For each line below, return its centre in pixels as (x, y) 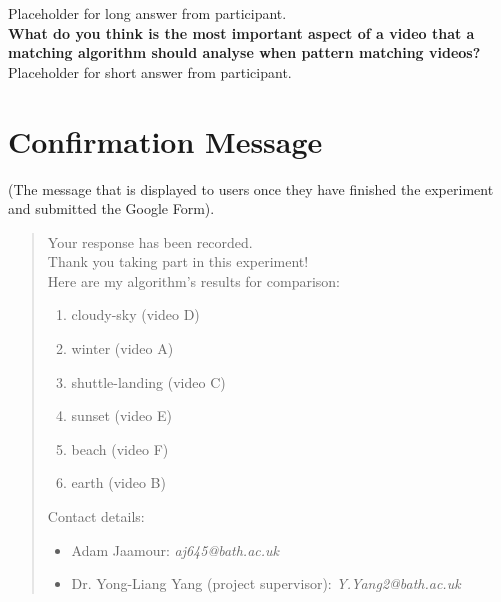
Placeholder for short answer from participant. (150, 71)
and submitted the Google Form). (111, 208)
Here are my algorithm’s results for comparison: (193, 280)
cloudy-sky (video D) (135, 314)
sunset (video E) (121, 415)
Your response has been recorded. (150, 241)
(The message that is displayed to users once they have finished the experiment (251, 188)
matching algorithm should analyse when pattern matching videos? (244, 52)
